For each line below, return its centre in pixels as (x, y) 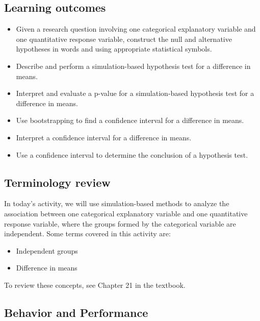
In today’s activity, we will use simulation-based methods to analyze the (117, 203)
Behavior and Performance (76, 312)
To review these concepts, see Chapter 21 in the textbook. (95, 285)
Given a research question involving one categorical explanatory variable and (136, 29)
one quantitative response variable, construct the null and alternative (124, 39)
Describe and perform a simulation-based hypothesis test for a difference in (133, 66)
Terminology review (57, 182)
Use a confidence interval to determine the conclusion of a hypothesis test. (132, 154)
